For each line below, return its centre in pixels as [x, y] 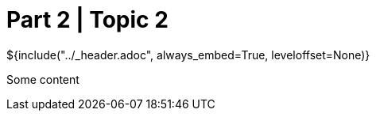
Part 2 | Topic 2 [87, 20]
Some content [43, 79]
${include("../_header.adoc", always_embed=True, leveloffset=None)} [188, 55]
